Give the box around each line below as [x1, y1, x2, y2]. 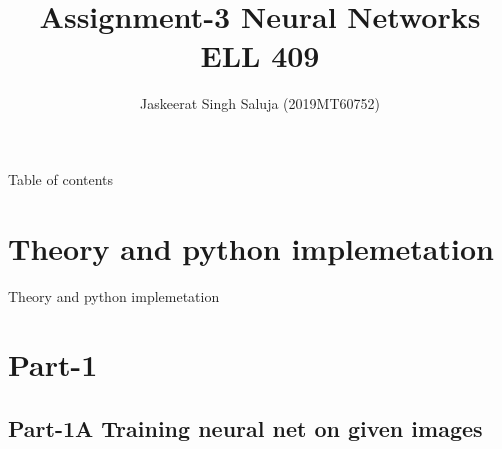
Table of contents [8, 168, 114, 189]
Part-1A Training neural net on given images [8, 412, 483, 443]
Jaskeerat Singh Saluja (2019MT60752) [140, 93, 380, 114]
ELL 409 [200, 35, 320, 76]
